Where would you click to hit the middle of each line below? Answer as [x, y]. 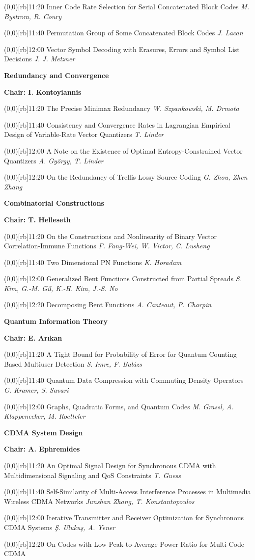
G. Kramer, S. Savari [36, 390]
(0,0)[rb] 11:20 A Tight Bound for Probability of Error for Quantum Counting [120, 354]
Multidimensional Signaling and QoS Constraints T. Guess [93, 475]
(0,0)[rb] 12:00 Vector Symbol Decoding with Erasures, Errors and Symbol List [122, 49]
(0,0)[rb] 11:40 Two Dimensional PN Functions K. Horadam [93, 262]
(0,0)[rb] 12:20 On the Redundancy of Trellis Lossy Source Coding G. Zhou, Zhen [126, 177]
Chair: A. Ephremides [42, 449]
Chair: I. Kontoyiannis [43, 92]
